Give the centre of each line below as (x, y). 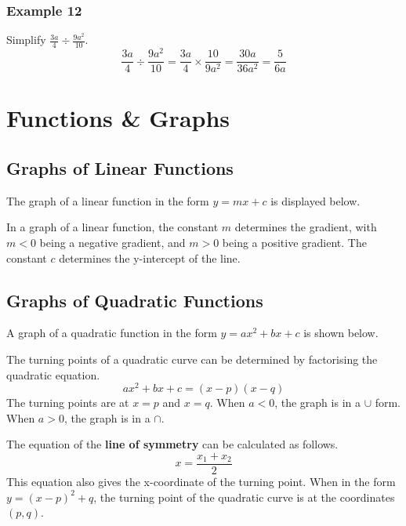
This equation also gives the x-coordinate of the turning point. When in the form (201, 482)
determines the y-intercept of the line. (150, 258)
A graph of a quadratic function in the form (112, 333)
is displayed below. (315, 200)
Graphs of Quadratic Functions (135, 300)
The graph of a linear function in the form (108, 200)
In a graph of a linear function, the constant (112, 227)
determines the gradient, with (306, 227)
